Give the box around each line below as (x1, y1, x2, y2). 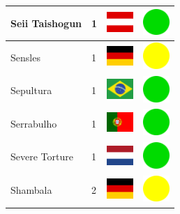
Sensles (10, 49, 40, 64)
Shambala (10, 183, 52, 197)
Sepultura (10, 83, 52, 98)
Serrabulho (10, 116, 57, 130)
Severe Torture (10, 149, 73, 164)
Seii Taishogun (10, 15, 82, 30)
